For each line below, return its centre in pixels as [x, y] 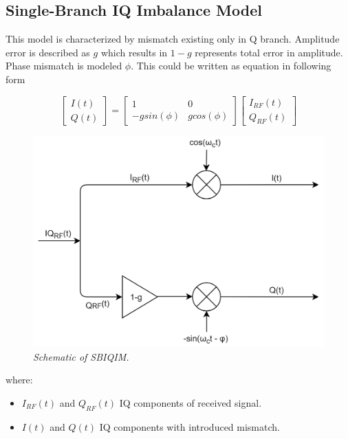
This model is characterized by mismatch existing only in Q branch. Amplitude [173, 39]
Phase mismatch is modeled [64, 66]
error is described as [48, 52]
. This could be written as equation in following [231, 66]
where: [19, 380]
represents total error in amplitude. [269, 52]
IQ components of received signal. [191, 402]
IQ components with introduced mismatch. [189, 426]
